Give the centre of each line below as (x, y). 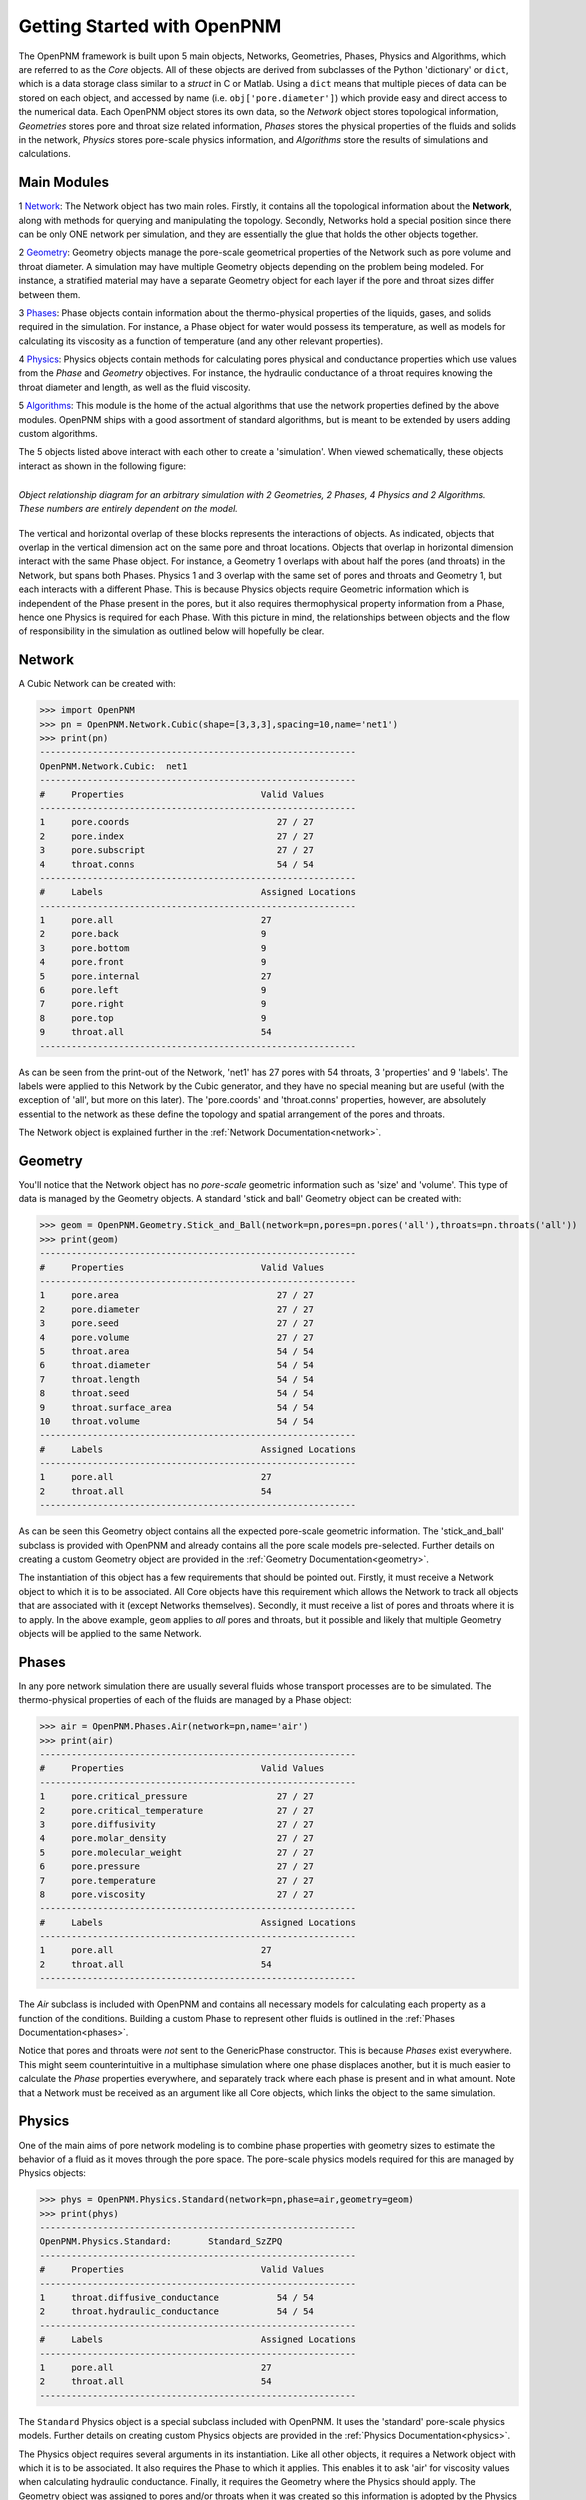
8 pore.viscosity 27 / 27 (176, 1894)
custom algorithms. (58, 434)
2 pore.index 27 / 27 (176, 836)
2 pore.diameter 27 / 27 (176, 1309)
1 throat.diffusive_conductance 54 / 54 (176, 2297)
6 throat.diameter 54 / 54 (176, 1365)
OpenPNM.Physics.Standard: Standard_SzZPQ (161, 2241)
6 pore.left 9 (153, 990)
